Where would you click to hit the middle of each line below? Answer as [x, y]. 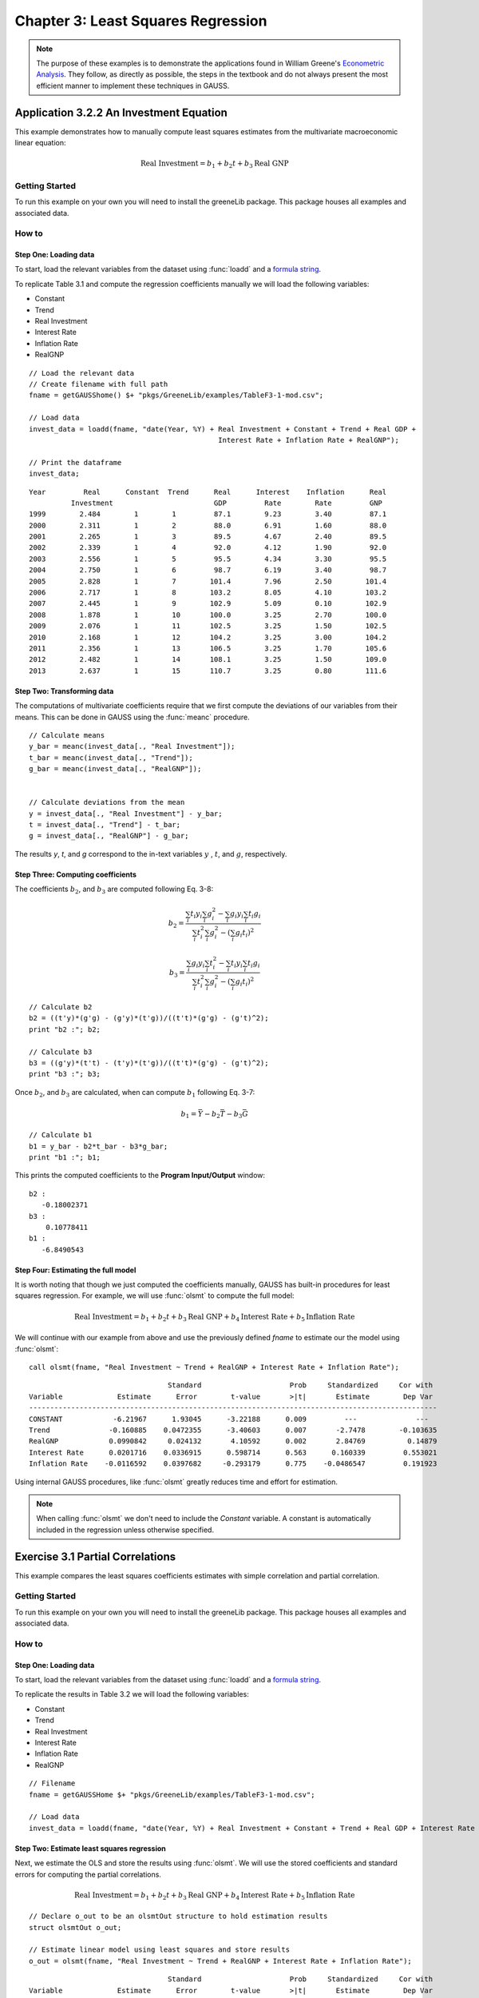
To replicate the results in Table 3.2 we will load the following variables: [132, 1694]
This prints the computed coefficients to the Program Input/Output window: [140, 1176]
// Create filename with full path [99, 384]
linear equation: [40, 143]
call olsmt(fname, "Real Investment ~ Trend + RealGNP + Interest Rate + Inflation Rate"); [214, 1367]
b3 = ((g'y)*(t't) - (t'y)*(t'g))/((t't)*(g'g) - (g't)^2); [149, 1063]
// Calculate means [67, 735]
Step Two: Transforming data [64, 691]
